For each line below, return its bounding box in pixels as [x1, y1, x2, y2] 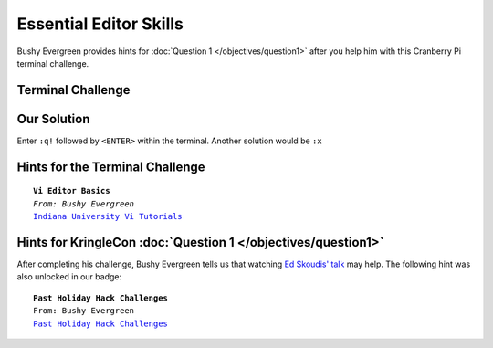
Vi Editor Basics [33, 185, 110, 196]
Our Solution [16, 111, 90, 127]
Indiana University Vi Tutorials [33, 211, 183, 222]
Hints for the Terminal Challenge [16, 159, 205, 174]
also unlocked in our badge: [16, 271, 122, 282]
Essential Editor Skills [16, 14, 184, 34]
